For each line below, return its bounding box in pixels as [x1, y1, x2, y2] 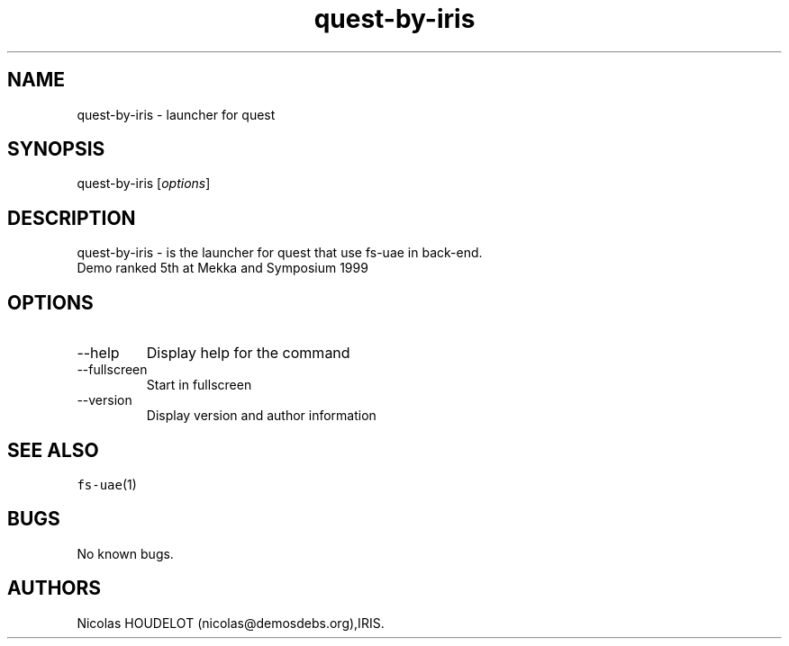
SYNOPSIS [7, 138, 105, 161]
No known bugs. [77, 545, 174, 561]
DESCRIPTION [7, 206, 136, 229]
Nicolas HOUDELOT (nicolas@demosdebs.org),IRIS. [77, 615, 385, 631]
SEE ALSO [7, 438, 99, 462]
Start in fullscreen [146, 377, 252, 393]
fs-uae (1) [77, 476, 137, 492]
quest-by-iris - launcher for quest [77, 106, 276, 122]
